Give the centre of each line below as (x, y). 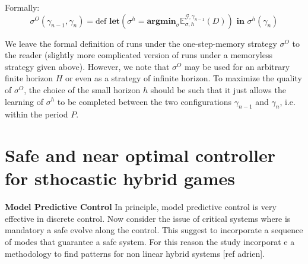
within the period (36, 114)
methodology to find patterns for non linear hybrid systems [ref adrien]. (135, 253)
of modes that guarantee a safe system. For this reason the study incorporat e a (150, 242)
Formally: (22, 7)
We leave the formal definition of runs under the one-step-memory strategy (141, 43)
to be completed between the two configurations (145, 101)
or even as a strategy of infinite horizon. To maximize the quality (183, 78)
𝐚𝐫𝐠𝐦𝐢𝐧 (161, 21)
